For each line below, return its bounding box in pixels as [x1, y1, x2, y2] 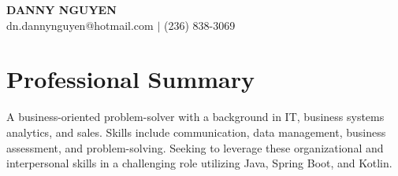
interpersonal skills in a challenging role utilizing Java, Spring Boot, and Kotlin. [6, 155, 392, 171]
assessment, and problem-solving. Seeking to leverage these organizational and [6, 139, 384, 156]
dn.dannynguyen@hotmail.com [6, 16, 154, 33]
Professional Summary [6, 63, 255, 95]
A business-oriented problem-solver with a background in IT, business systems [6, 108, 385, 125]
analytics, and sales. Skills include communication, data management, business [6, 123, 386, 140]
